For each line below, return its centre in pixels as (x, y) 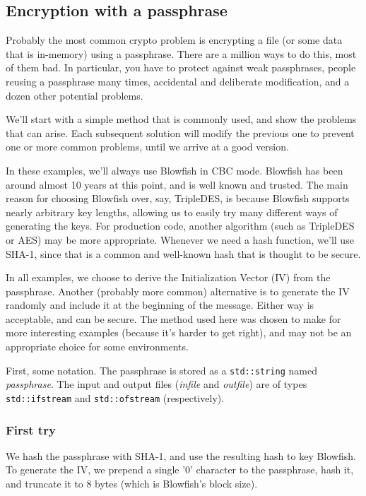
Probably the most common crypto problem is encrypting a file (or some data (174, 40)
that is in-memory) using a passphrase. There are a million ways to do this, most (181, 53)
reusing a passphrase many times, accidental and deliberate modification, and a (178, 81)
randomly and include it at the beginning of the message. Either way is (160, 305)
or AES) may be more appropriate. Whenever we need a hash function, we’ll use (180, 239)
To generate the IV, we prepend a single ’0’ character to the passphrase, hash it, (180, 470)
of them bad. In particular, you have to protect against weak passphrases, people (181, 67)
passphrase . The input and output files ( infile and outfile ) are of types (157, 384)
